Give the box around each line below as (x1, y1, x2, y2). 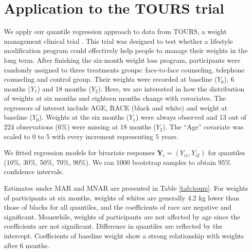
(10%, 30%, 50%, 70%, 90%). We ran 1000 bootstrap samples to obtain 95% (4, 157, 231, 167)
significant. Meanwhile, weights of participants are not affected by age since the (4, 211, 240, 221)
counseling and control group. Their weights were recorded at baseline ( (4, 74, 217, 84)
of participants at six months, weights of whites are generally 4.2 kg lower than (4, 192, 239, 202)
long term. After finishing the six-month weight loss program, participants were (4, 54, 240, 65)
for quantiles (208, 147, 245, 158)
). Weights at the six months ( (39, 112, 129, 122)
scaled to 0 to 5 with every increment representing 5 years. (4, 131, 179, 141)
